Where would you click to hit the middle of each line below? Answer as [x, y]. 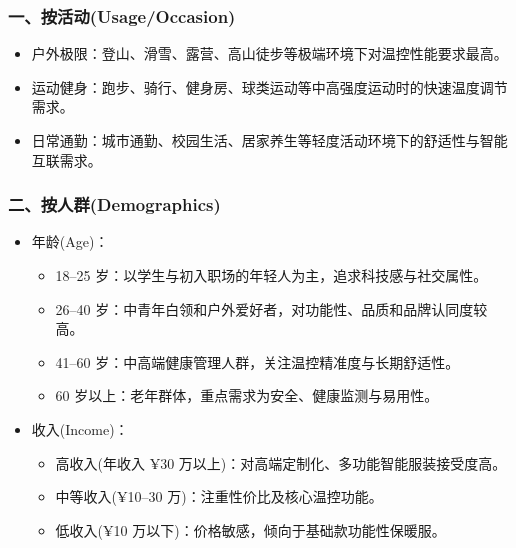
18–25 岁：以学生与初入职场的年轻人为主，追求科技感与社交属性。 [271, 275]
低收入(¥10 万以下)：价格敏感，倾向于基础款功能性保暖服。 [250, 529]
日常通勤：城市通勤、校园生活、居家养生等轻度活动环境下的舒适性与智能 [269, 140]
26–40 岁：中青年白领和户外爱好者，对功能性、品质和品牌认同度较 [271, 308]
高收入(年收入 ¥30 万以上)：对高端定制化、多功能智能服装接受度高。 [281, 462]
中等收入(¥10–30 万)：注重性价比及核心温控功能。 [219, 496]
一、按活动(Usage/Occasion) [122, 15]
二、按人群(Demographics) [114, 204]
